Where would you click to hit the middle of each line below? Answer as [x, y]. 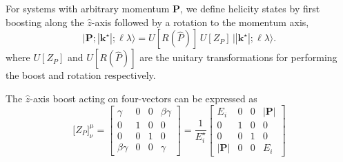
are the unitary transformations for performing [238, 57]
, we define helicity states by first [250, 8]
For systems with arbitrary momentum [88, 8]
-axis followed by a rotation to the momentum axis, [200, 22]
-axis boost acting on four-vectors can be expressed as [144, 98]
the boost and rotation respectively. [81, 75]
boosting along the [45, 22]
